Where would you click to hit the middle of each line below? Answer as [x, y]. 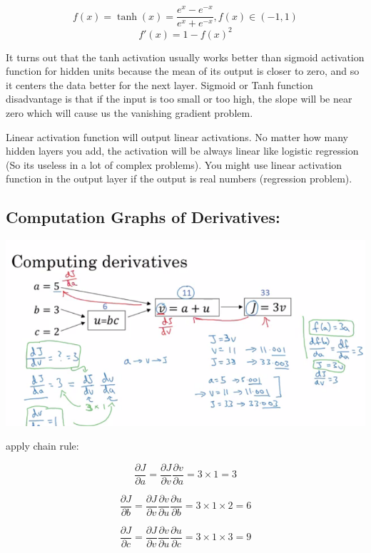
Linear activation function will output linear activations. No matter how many [177, 136]
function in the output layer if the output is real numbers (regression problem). [179, 179]
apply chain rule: [42, 446]
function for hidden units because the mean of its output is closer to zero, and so [183, 71]
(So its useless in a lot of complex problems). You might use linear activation [174, 164]
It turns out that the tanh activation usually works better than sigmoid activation [185, 57]
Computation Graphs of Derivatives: [143, 217]
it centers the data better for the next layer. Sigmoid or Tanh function [159, 84]
